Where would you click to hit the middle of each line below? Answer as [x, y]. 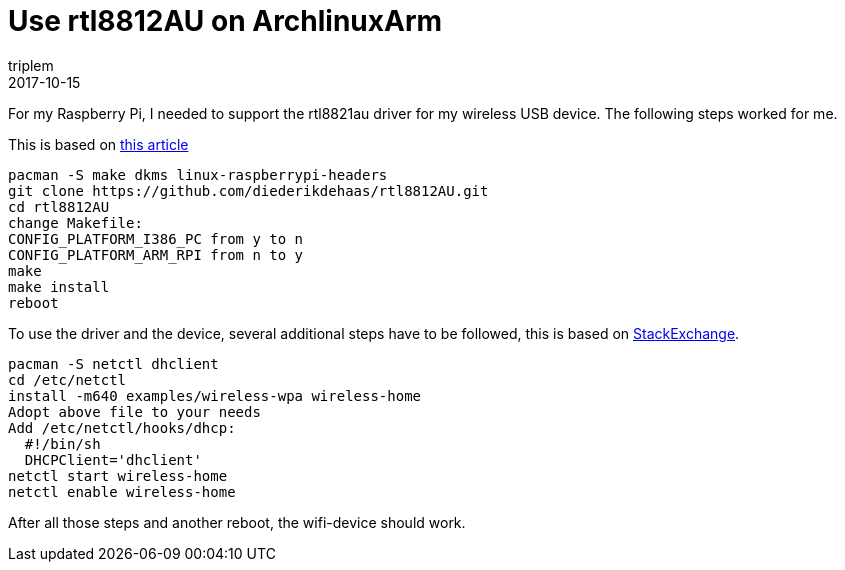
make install [59, 286]
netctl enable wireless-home [122, 491]
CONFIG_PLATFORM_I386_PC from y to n [156, 238]
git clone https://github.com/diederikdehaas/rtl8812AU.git [248, 190]
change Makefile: [75, 222]
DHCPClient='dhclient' [113, 459]
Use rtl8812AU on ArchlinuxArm [225, 21]
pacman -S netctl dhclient [113, 363]
